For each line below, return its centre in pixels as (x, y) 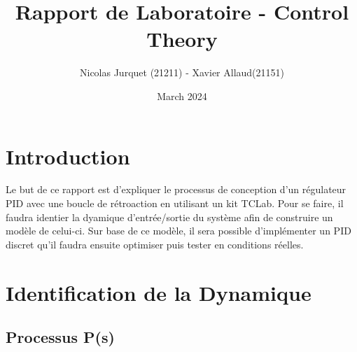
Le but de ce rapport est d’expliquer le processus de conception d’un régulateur (176, 189)
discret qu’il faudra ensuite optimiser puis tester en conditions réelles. (155, 244)
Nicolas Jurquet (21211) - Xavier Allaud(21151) (182, 72)
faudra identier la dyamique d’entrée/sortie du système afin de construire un (169, 217)
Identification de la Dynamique (159, 292)
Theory (182, 39)
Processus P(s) (60, 337)
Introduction (68, 156)
